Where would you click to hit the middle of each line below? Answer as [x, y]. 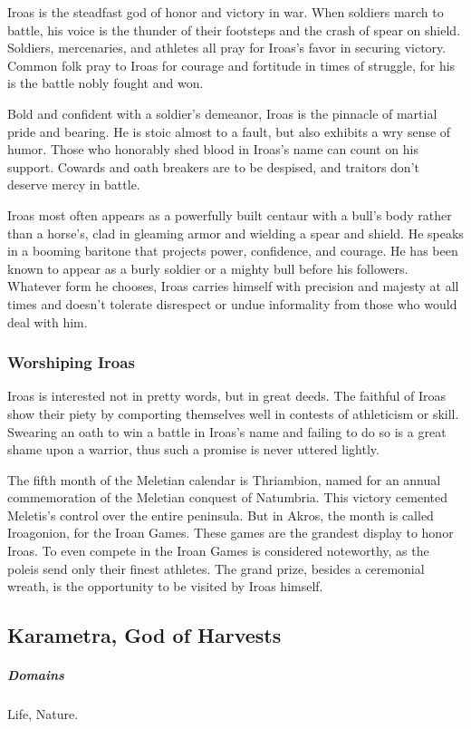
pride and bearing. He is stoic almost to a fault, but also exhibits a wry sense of [229, 131]
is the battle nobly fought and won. [106, 83]
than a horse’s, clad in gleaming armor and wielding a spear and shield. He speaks [235, 233]
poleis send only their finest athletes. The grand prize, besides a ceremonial [216, 568]
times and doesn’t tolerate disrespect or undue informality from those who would [232, 303]
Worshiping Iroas [71, 362]
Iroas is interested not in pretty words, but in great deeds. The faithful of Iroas [227, 396]
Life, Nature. [43, 714]
